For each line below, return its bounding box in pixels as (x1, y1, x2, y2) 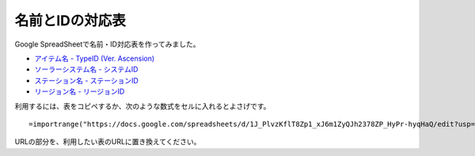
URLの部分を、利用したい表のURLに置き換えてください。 (14, 137, 201, 147)
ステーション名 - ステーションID (34, 76, 139, 85)
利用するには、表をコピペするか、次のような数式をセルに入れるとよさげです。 (14, 101, 271, 110)
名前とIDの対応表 (14, 12, 127, 29)
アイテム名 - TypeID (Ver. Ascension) (34, 54, 155, 63)
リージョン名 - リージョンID (34, 87, 125, 96)
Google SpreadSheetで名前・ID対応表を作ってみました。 (14, 39, 200, 49)
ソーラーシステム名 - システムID (34, 65, 139, 74)
